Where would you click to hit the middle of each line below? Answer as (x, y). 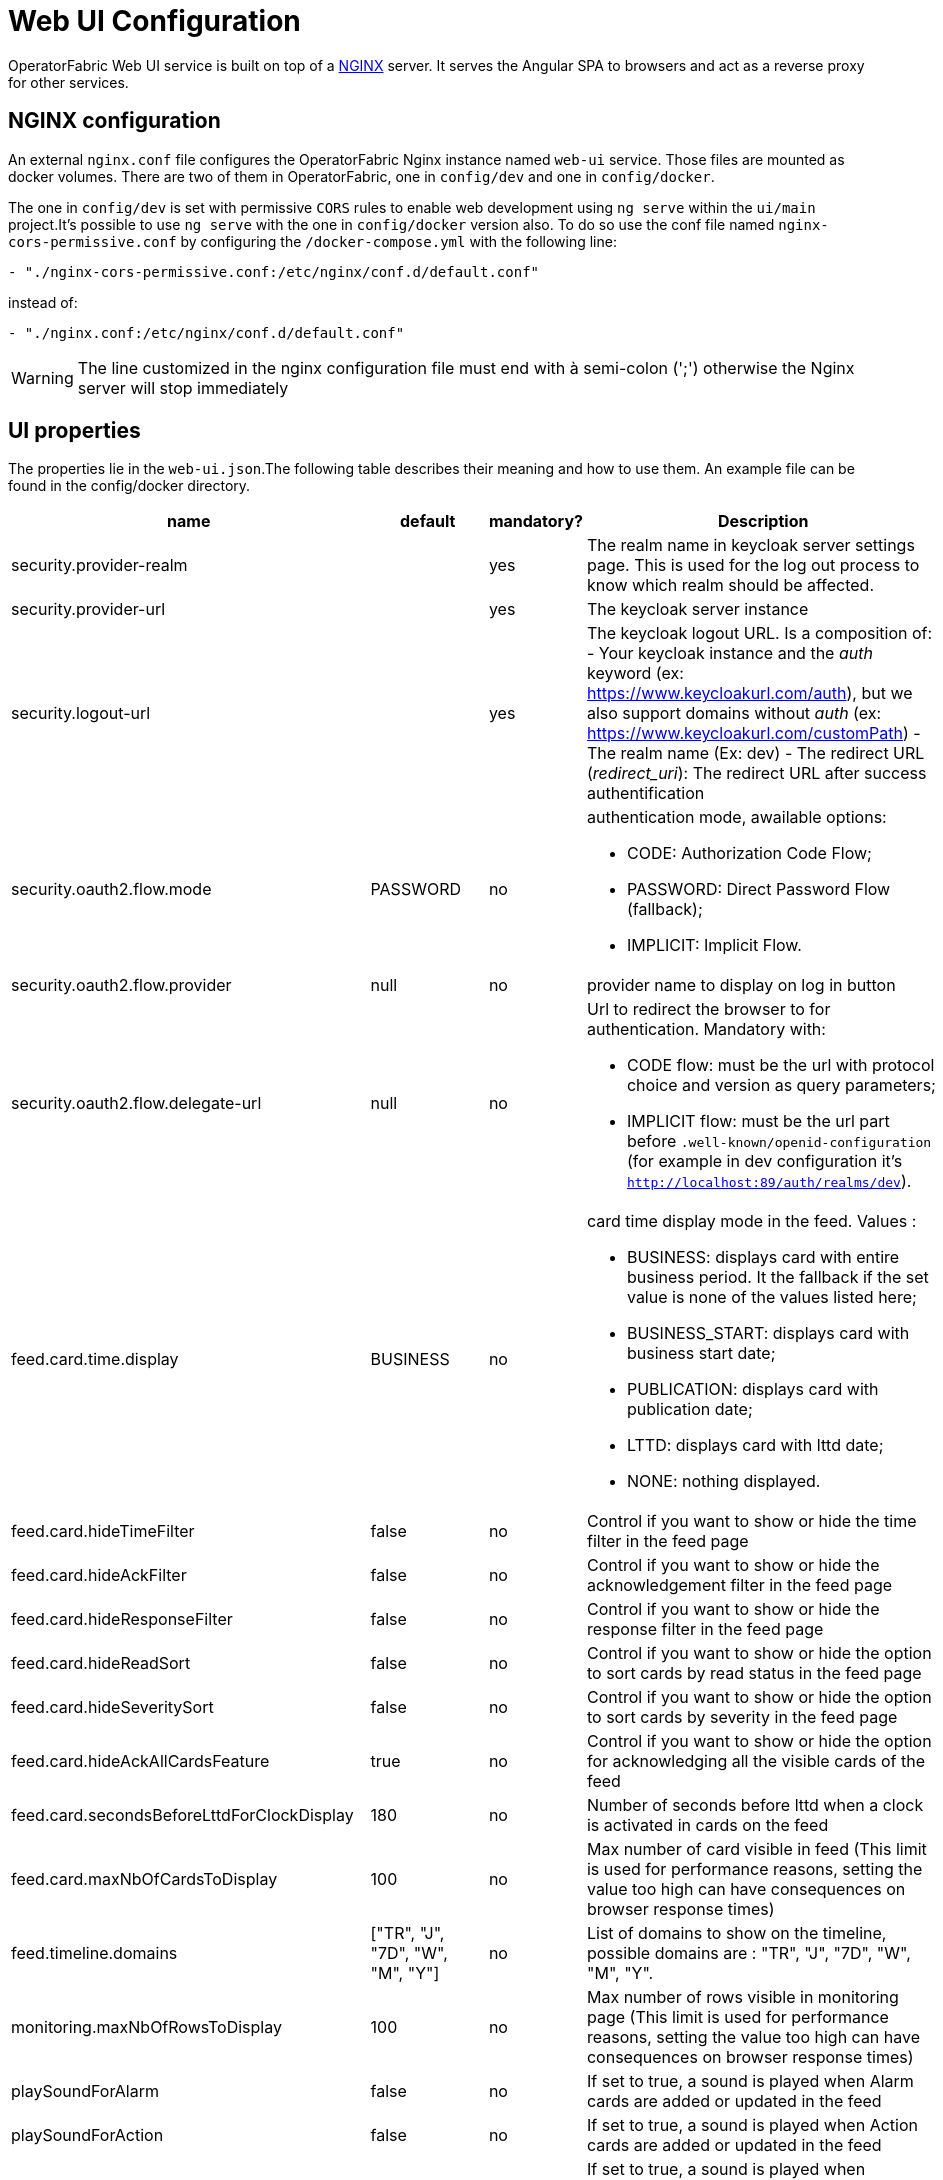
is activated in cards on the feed (707, 1825)
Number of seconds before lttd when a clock (755, 1805)
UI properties (74, 431)
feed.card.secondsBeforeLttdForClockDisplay (182, 1815)
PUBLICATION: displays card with (752, 1389)
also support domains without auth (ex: (734, 713)
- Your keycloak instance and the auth (729, 653)
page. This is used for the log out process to (753, 565)
